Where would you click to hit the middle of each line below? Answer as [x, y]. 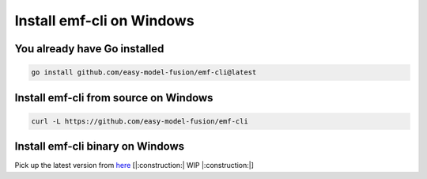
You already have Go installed [89, 49]
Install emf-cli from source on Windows [114, 98]
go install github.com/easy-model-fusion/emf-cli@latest [144, 72]
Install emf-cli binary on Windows [100, 147]
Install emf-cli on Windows [104, 21]
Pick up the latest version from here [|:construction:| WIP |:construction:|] [134, 166]
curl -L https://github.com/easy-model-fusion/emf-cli [140, 121]
